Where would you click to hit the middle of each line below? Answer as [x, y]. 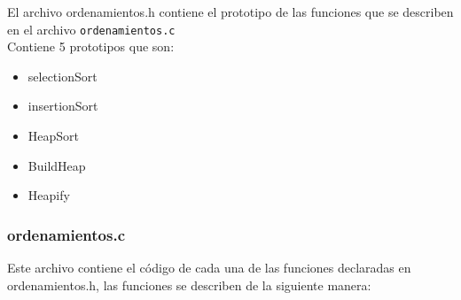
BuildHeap [57, 165]
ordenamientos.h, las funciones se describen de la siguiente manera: [189, 285]
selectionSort [63, 76]
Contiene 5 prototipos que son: [91, 46]
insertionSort [63, 106]
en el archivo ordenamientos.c [91, 29]
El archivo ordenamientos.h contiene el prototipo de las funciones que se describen [230, 12]
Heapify [49, 195]
